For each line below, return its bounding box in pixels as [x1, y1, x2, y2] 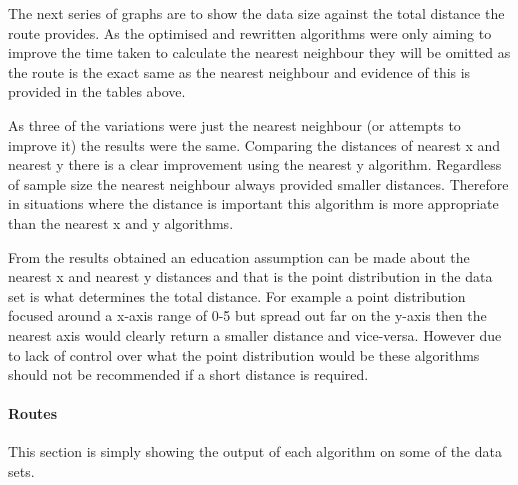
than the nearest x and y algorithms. [8, 212, 234, 233]
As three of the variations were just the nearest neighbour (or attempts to [8, 114, 461, 135]
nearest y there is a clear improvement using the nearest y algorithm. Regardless [8, 154, 502, 175]
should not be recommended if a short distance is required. [8, 364, 369, 385]
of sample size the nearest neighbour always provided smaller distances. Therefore [8, 173, 509, 194]
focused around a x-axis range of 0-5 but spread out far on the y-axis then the [8, 305, 487, 326]
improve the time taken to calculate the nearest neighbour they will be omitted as [8, 42, 511, 63]
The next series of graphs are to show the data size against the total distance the [8, 3, 505, 23]
